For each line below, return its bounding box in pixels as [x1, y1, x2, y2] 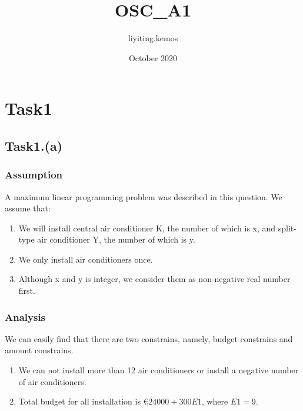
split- [278, 221, 297, 234]
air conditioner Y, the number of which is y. [37, 233, 195, 246]
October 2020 [128, 51, 178, 64]
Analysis [5, 309, 46, 324]
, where [201, 395, 228, 407]
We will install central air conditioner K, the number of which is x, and [18, 221, 276, 234]
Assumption [5, 167, 63, 182]
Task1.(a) [5, 136, 63, 154]
